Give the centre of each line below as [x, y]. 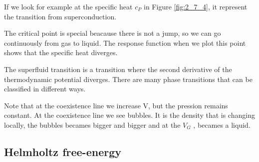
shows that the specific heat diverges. [61, 52]
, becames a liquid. [222, 124]
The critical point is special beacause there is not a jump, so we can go [113, 33]
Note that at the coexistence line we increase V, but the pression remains [116, 105]
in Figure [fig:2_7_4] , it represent [196, 6]
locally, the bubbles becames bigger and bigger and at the [92, 124]
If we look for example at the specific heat [68, 6]
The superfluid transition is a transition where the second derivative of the [118, 69]
